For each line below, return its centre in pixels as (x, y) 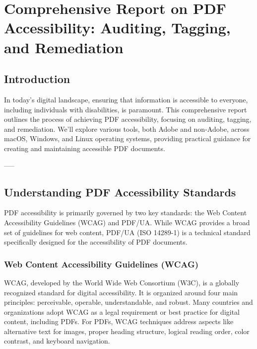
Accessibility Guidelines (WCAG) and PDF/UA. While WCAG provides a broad (127, 222)
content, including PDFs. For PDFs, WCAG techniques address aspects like (119, 321)
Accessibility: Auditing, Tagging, (117, 28)
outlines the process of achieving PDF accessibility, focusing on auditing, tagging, (128, 119)
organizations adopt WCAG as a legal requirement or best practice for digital (122, 311)
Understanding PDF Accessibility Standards (120, 192)
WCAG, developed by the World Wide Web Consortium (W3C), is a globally (122, 282)
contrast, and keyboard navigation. (57, 341)
